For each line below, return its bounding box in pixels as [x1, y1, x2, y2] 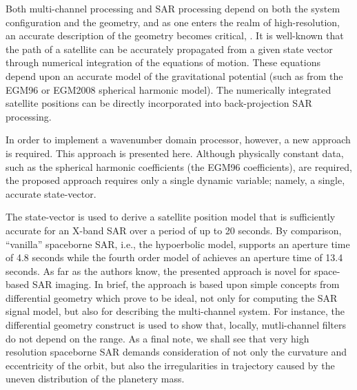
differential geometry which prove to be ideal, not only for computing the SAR [6, 290, 338, 305]
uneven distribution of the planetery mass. [6, 371, 185, 386]
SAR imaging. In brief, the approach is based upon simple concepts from [32, 277, 340, 291]
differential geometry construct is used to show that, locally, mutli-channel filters [6, 318, 347, 332]
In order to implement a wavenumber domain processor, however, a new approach [6, 132, 351, 147]
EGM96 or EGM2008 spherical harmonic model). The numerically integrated [6, 82, 331, 96]
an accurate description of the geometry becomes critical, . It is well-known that [6, 28, 344, 43]
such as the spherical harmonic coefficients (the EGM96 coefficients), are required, [6, 159, 352, 174]
